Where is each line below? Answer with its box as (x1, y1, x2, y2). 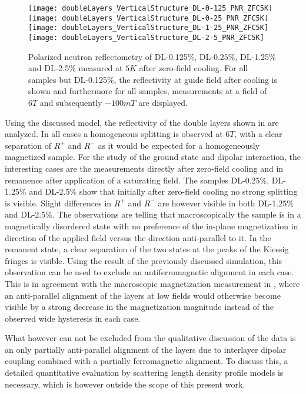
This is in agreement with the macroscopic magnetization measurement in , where (5, 277, 300, 289)
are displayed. (138, 96, 188, 108)
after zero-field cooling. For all (139, 62, 248, 74)
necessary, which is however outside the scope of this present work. (5, 378, 245, 390)
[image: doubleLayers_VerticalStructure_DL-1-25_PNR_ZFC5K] (28, 24, 269, 32)
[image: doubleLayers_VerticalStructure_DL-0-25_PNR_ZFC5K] (28, 14, 269, 22)
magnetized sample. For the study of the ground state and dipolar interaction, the (5, 151, 301, 163)
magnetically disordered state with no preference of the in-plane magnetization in (5, 219, 298, 232)
